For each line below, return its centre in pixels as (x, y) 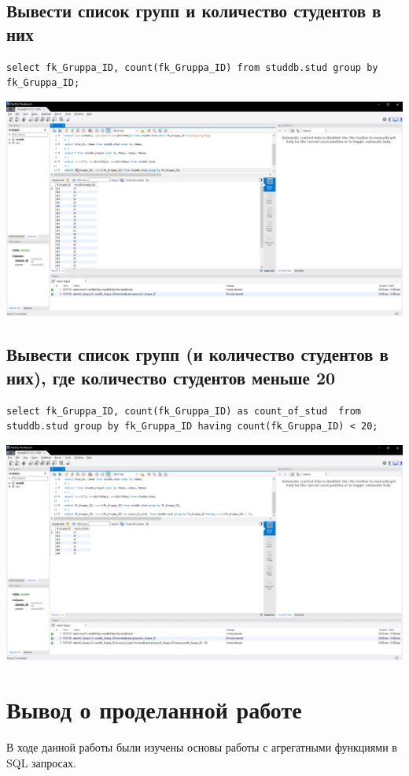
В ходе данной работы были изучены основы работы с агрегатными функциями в (202, 747)
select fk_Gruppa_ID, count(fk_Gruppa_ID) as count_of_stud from (184, 411)
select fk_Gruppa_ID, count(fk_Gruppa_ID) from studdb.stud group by (192, 67)
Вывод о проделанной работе (154, 709)
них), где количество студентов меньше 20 (171, 377)
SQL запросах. (41, 762)
